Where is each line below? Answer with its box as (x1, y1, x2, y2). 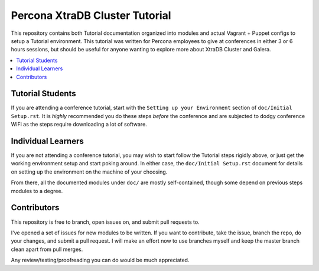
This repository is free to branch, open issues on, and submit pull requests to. (11, 218, 200, 226)
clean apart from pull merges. (11, 246, 83, 253)
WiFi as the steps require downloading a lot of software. (11, 121, 147, 128)
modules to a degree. (11, 187, 63, 194)
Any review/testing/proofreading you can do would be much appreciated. (11, 257, 190, 264)
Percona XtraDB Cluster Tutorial (11, 9, 171, 22)
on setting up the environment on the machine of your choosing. (11, 168, 168, 175)
